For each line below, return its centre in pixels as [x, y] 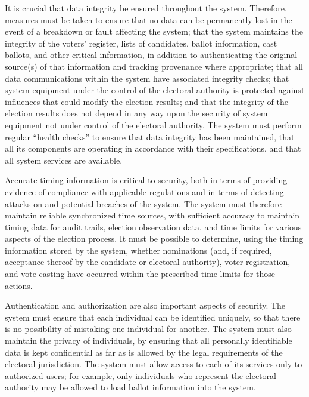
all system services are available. [64, 160]
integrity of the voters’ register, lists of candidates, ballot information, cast [141, 43]
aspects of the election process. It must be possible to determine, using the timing [154, 238]
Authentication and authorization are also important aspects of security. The [145, 305]
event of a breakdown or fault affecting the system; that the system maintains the [154, 31]
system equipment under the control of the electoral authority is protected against [155, 90]
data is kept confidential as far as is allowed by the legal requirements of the [144, 352]
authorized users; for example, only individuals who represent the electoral [141, 375]
